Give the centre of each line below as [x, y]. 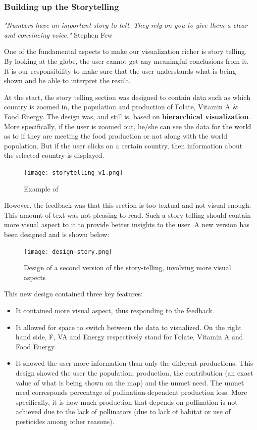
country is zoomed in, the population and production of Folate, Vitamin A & [121, 107]
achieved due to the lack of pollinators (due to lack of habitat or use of [123, 411]
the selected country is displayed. [54, 155]
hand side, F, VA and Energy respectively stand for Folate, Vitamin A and [129, 337]
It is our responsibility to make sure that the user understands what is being [120, 71]
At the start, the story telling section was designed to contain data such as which [127, 97]
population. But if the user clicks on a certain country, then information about [123, 145]
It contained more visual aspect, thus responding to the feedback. [115, 310]
